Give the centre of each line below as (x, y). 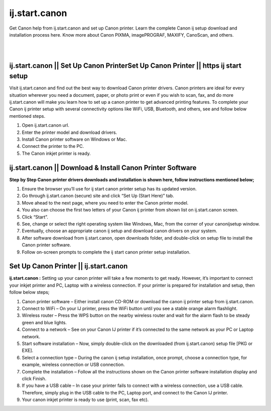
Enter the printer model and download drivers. (70, 132)
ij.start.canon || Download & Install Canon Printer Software (103, 168)
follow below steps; (29, 292)
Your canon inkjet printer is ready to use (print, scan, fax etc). (85, 400)
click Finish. (34, 378)
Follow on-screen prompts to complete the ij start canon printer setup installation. (106, 252)
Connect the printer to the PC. (53, 146)
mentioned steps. (27, 116)
